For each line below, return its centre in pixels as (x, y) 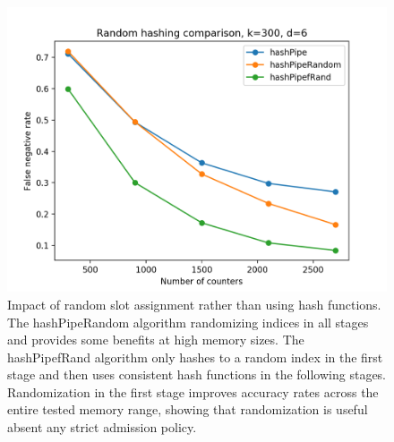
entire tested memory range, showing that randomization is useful (188, 409)
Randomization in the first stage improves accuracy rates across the (193, 391)
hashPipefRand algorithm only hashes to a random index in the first (195, 357)
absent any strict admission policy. (102, 427)
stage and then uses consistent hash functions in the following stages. (197, 374)
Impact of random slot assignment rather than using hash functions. (194, 304)
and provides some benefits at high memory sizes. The (156, 340)
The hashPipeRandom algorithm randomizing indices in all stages (188, 322)
